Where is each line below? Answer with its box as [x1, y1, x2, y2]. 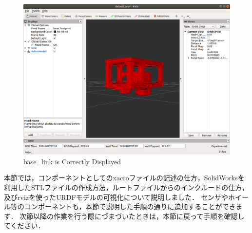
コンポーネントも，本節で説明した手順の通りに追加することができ [24, 201, 236, 212]
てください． [4, 220, 45, 231]
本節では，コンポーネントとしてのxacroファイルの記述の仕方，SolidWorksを [4, 173, 245, 183]
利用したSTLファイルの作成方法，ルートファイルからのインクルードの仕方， [4, 182, 249, 193]
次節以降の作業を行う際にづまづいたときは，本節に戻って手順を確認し [19, 211, 245, 221]
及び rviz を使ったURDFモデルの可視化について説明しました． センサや [4, 192, 228, 202]
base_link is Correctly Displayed [23, 156, 121, 166]
